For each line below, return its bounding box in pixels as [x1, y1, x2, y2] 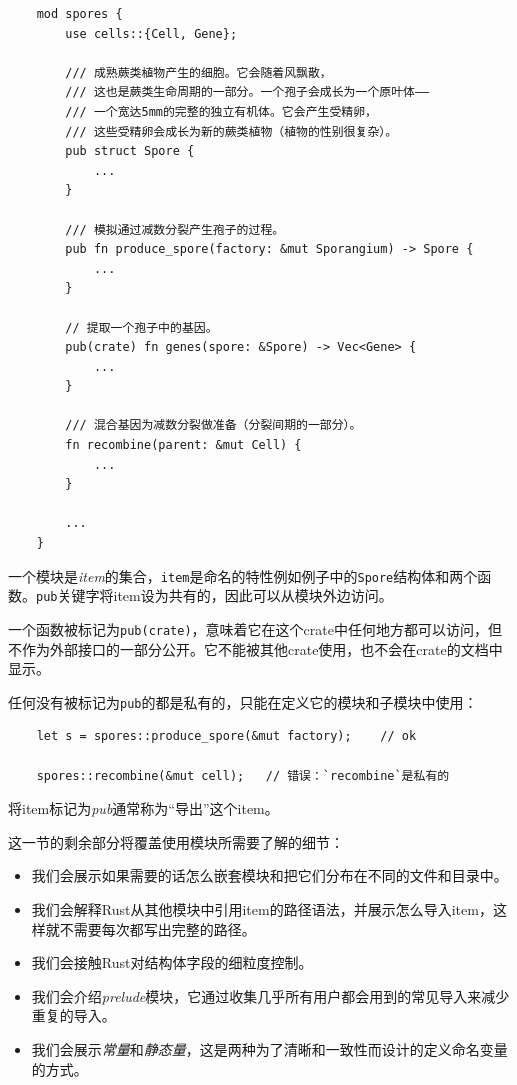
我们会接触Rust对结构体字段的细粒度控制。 [31, 952, 313, 973]
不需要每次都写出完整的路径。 [59, 918, 256, 939]
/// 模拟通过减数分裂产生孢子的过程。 [65, 222, 285, 237]
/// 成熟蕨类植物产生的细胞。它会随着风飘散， [65, 65, 332, 80]
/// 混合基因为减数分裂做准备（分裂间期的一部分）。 [65, 418, 362, 433]
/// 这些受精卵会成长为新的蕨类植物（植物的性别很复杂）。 [65, 124, 398, 139]
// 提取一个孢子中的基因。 [65, 320, 218, 335]
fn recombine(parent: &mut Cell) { [65, 438, 302, 453]
